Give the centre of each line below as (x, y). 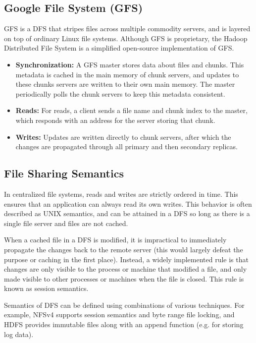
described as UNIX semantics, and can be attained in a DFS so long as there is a (127, 213)
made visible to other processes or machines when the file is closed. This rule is (124, 278)
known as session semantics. (46, 288)
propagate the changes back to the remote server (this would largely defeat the (124, 249)
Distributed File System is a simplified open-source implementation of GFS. (119, 48)
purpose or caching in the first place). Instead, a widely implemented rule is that (126, 259)
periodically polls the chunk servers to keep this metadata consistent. (120, 93)
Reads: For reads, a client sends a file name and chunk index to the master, (131, 110)
